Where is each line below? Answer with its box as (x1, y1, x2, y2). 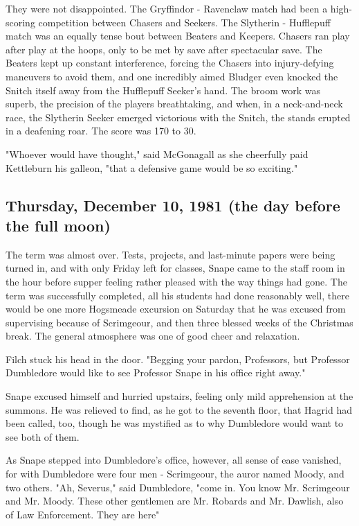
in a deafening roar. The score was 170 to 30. (6, 123, 196, 138)
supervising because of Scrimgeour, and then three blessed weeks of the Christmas (6, 315, 353, 329)
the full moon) (6, 214, 111, 236)
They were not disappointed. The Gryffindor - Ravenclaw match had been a (6, 1, 328, 15)
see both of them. (6, 429, 80, 444)
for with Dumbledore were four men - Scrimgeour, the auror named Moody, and (6, 466, 344, 481)
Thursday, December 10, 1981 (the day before (6, 194, 340, 216)
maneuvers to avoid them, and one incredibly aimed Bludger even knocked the (6, 69, 338, 83)
